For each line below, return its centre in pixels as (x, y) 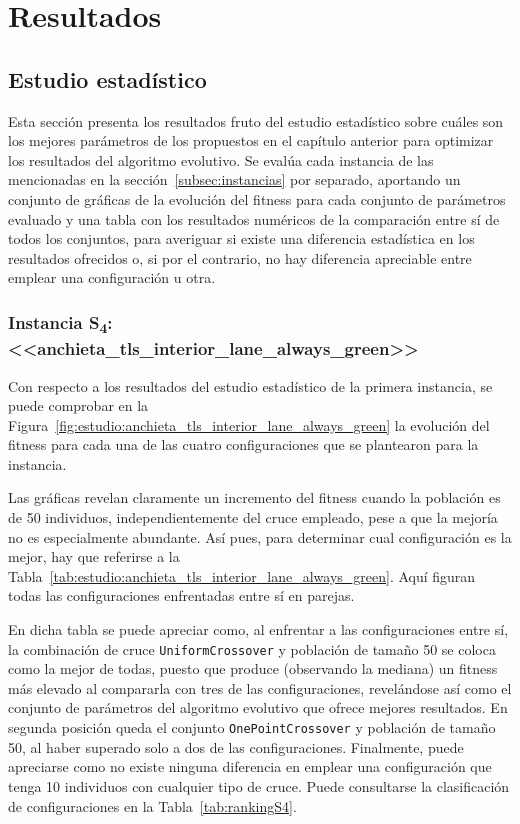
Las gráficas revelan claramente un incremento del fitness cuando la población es (254, 497)
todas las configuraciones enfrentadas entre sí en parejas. (181, 595)
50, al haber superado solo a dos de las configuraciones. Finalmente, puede (236, 746)
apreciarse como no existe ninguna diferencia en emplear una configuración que (250, 766)
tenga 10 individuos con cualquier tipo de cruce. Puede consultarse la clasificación (259, 785)
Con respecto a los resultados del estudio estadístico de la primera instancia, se (250, 385)
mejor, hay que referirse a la (94, 556)
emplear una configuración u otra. (112, 277)
